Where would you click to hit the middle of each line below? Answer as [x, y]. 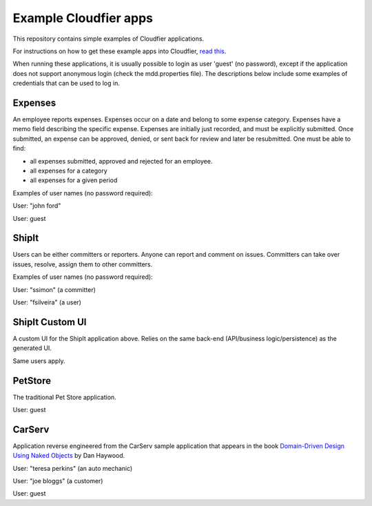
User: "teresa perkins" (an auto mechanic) [73, 468]
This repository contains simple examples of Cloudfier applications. [108, 39]
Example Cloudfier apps [83, 18]
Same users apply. [39, 361]
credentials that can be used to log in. [66, 84]
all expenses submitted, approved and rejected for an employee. [121, 161]
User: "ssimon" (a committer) [54, 289]
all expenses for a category [69, 171]
